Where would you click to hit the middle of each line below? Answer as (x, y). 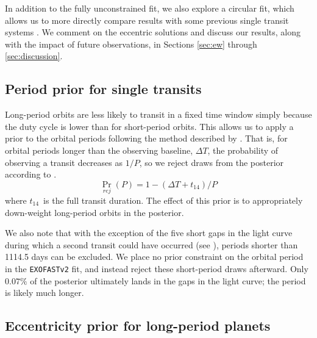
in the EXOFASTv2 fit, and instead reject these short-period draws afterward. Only (157, 268)
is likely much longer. (45, 293)
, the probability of (243, 150)
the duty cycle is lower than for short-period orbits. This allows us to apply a (149, 126)
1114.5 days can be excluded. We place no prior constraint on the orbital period (154, 257)
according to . (31, 174)
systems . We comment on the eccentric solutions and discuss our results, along (153, 32)
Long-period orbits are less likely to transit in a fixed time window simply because (158, 114)
